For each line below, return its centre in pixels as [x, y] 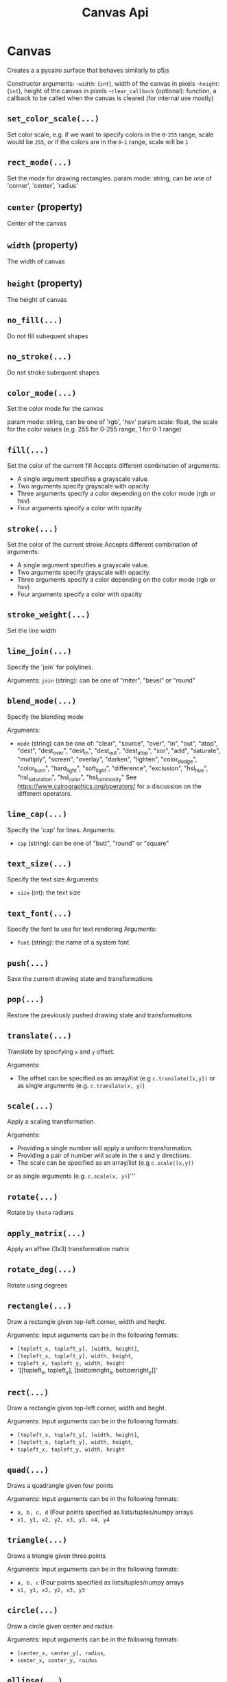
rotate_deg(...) [42, 1269]
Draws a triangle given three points [57, 1556]
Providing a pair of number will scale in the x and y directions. [104, 1156]
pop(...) [26, 999]
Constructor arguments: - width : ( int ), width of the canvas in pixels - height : [113, 83]
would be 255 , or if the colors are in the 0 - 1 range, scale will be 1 [98, 141]
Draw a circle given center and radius [60, 1626]
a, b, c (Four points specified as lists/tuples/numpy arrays [100, 1582]
